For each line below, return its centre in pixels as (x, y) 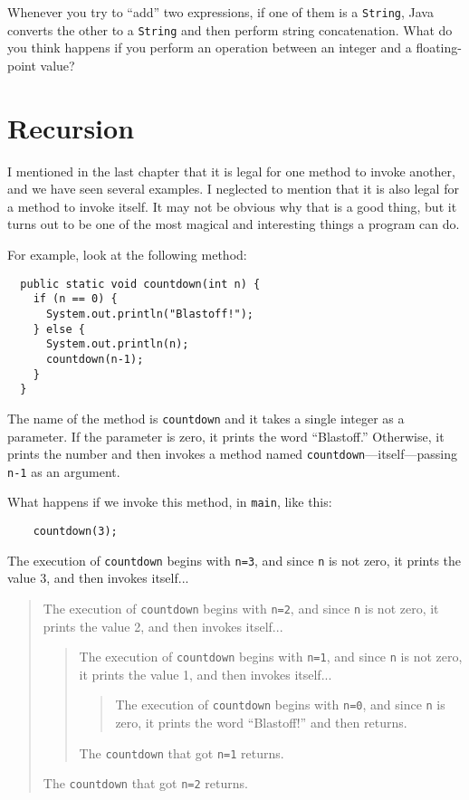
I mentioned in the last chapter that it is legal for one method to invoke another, (231, 171)
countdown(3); (75, 532)
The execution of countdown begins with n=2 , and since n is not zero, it (241, 608)
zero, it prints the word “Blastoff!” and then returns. (261, 723)
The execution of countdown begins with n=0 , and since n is (280, 705)
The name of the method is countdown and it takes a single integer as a (206, 418)
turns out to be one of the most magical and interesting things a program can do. (234, 224)
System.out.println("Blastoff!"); (150, 314)
